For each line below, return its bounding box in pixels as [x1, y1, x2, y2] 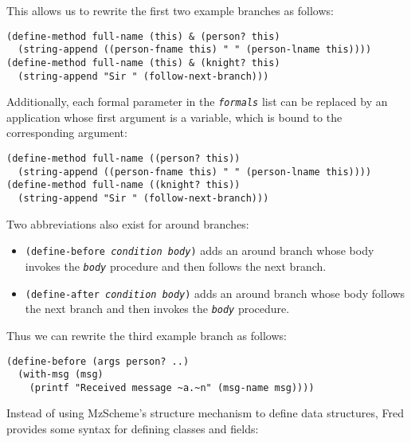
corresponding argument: [6, 124, 127, 141]
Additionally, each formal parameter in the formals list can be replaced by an [6, 93, 388, 110]
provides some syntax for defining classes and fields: [6, 420, 259, 437]
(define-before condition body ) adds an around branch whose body [25, 242, 374, 259]
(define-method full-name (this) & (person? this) [6, 30, 280, 42]
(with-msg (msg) [18, 369, 104, 381]
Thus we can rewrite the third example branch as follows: [6, 327, 287, 343]
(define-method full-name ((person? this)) [6, 153, 241, 165]
